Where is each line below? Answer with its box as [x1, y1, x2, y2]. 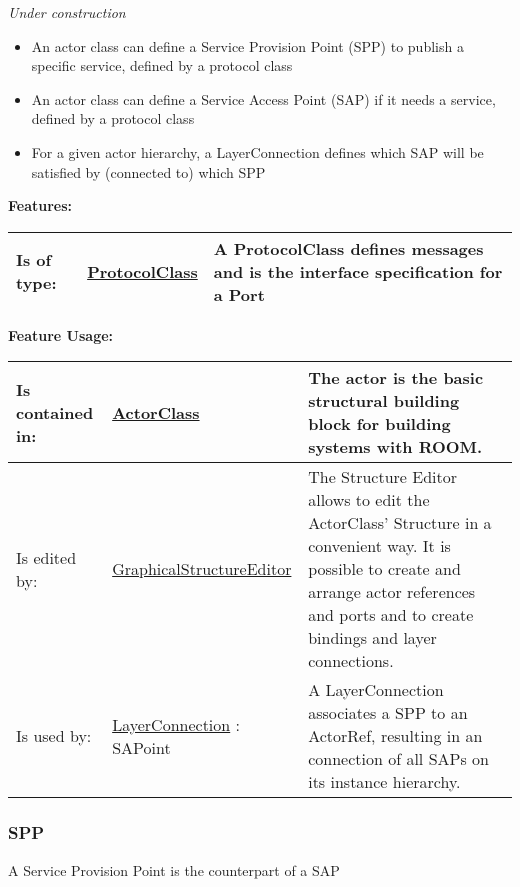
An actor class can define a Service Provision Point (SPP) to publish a [31, 35, 464, 56]
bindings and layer [308, 626, 437, 650]
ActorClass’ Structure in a [308, 511, 492, 535]
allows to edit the [308, 488, 430, 512]
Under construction [8, 2, 126, 22]
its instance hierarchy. [308, 770, 461, 794]
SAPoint [112, 735, 171, 759]
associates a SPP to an [308, 701, 468, 725]
